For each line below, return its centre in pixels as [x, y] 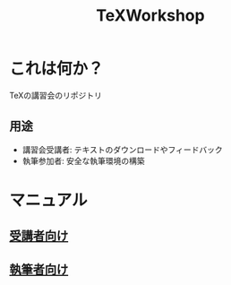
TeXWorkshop [150, 16]
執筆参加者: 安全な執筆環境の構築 [83, 160]
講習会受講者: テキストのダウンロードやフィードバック [123, 150]
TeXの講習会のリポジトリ [56, 95]
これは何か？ [57, 69]
